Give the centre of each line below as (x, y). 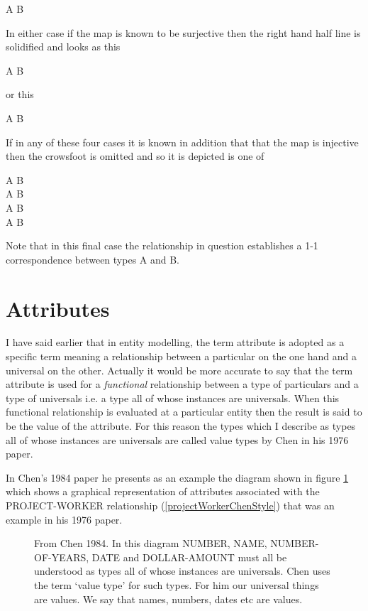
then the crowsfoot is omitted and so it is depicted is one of (135, 156)
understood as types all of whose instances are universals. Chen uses (182, 571)
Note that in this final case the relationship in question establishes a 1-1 (162, 245)
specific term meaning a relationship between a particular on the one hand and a (181, 356)
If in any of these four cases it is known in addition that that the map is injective (182, 142)
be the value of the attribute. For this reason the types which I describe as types (181, 426)
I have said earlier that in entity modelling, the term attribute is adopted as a (175, 342)
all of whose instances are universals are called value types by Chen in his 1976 (177, 439)
